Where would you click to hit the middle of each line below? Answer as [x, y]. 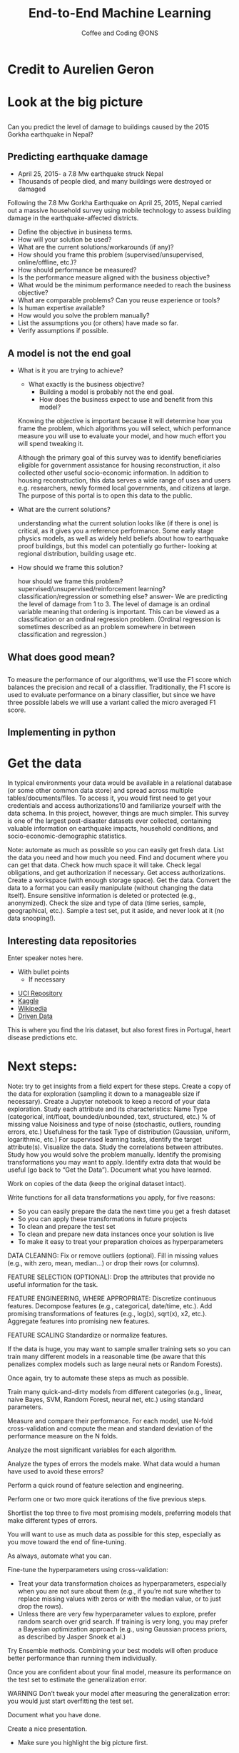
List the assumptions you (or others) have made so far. [98, 323]
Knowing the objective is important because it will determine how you [120, 421]
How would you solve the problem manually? [83, 315]
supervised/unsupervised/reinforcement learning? [92, 589]
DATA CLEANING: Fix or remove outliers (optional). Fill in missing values [113, 1255]
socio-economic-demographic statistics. [67, 836]
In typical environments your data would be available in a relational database [120, 783]
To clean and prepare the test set [66, 1226]
